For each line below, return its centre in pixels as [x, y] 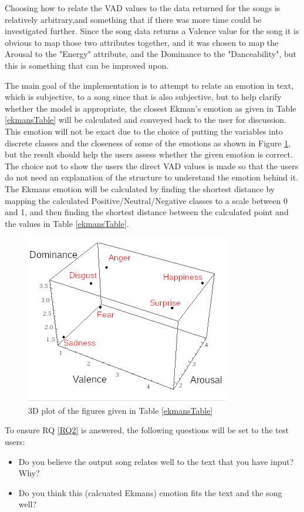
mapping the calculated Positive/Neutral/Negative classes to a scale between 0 [146, 200]
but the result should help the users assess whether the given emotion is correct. [149, 154]
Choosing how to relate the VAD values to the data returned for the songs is [143, 8]
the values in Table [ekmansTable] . [67, 223]
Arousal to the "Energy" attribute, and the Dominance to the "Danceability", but [151, 54]
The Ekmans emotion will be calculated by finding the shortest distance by [140, 188]
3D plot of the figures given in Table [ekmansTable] [121, 410]
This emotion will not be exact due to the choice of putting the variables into [144, 131]
